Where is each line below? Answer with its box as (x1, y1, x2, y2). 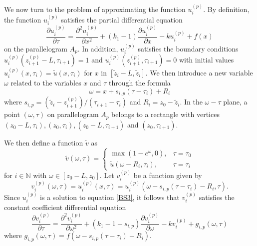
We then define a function (4, 137, 83, 147)
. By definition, (203, 3, 250, 14)
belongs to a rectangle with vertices (111, 109, 220, 119)
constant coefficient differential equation (4, 202, 126, 212)
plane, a (223, 96, 248, 107)
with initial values (179, 54, 234, 64)
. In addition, (77, 43, 118, 53)
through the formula (109, 77, 171, 88)
